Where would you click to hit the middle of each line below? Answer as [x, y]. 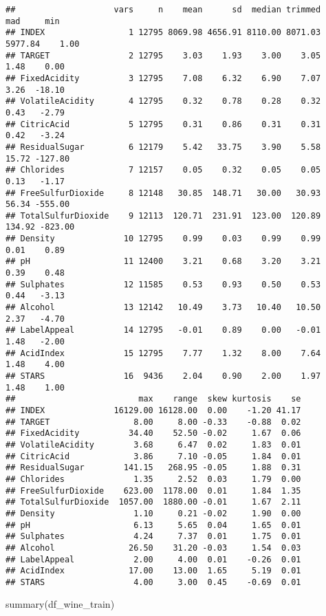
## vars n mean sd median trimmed [163, 10]
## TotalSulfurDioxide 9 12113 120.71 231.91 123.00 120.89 [163, 216]
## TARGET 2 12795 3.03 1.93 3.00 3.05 [163, 55]
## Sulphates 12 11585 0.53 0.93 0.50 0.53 [163, 284]
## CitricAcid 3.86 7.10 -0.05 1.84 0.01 [153, 456]
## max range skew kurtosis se [153, 399]
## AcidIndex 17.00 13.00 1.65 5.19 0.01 [153, 571]
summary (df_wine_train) [60, 604]
